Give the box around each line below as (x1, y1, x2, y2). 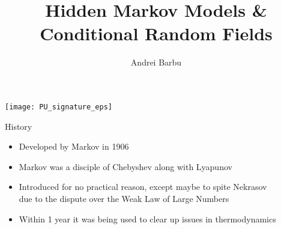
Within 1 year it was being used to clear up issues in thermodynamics (19, 212, 276, 225)
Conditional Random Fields (40, 21, 273, 46)
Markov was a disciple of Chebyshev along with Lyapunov (19, 160, 232, 173)
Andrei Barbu (130, 56, 182, 69)
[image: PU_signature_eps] (5, 102, 112, 111)
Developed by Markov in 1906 (19, 140, 129, 153)
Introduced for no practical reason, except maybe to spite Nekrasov (19, 180, 267, 193)
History (5, 120, 32, 132)
